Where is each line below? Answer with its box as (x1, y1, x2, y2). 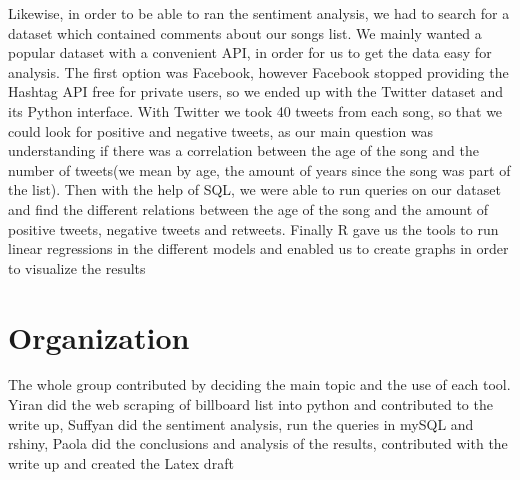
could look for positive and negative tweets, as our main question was (8, 120, 434, 141)
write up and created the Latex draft (8, 452, 234, 473)
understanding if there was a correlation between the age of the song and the (8, 140, 479, 161)
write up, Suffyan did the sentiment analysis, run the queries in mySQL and (8, 413, 474, 434)
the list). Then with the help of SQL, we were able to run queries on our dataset (8, 179, 501, 200)
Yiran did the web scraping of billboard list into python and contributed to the (8, 394, 493, 415)
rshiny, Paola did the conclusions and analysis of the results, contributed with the (8, 433, 508, 454)
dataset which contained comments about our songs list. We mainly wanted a (8, 22, 482, 43)
